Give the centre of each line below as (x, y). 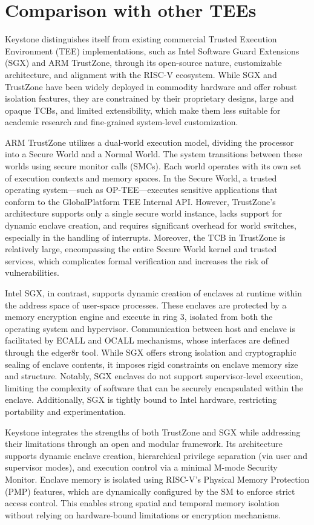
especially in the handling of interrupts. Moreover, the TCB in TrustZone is (145, 237)
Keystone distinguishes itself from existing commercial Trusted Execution (141, 39)
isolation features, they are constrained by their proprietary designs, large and (149, 98)
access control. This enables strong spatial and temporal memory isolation (142, 503)
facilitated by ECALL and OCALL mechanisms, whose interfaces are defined (147, 340)
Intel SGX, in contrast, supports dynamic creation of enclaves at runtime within (153, 293)
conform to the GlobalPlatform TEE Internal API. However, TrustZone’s (140, 201)
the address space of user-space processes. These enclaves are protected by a (146, 305)
